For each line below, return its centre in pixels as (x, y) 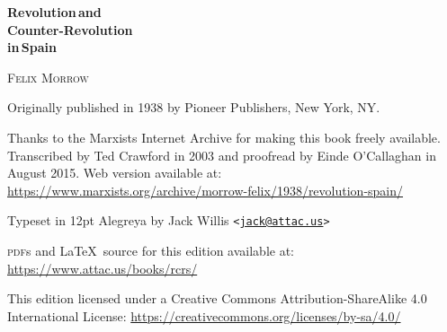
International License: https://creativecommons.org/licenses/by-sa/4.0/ (204, 315)
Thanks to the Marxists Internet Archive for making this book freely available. (224, 137)
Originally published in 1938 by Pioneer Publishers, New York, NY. (194, 107)
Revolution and (54, 12)
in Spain (32, 47)
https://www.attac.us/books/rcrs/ (103, 268)
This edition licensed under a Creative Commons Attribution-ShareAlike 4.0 (217, 298)
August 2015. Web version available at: (115, 173)
